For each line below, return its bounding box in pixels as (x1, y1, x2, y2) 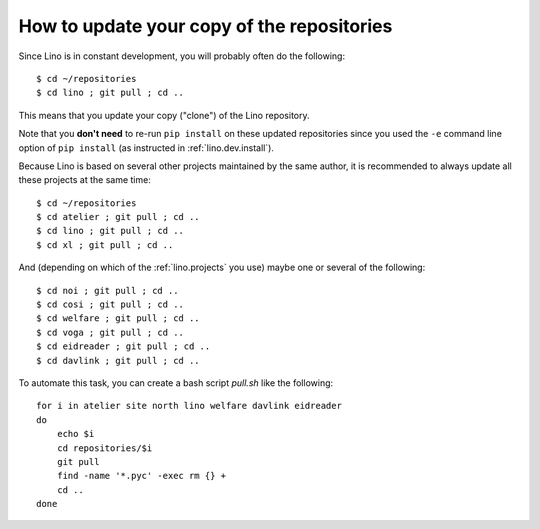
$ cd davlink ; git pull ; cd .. (36, 355, 200, 366)
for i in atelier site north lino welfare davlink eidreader (36, 400, 342, 412)
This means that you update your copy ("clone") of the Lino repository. (18, 109, 310, 121)
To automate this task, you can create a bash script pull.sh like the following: (18, 376, 334, 389)
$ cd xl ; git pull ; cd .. (36, 239, 174, 250)
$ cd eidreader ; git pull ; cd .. (36, 341, 211, 352)
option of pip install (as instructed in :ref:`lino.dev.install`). (18, 141, 275, 154)
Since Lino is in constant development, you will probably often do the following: (18, 50, 345, 62)
